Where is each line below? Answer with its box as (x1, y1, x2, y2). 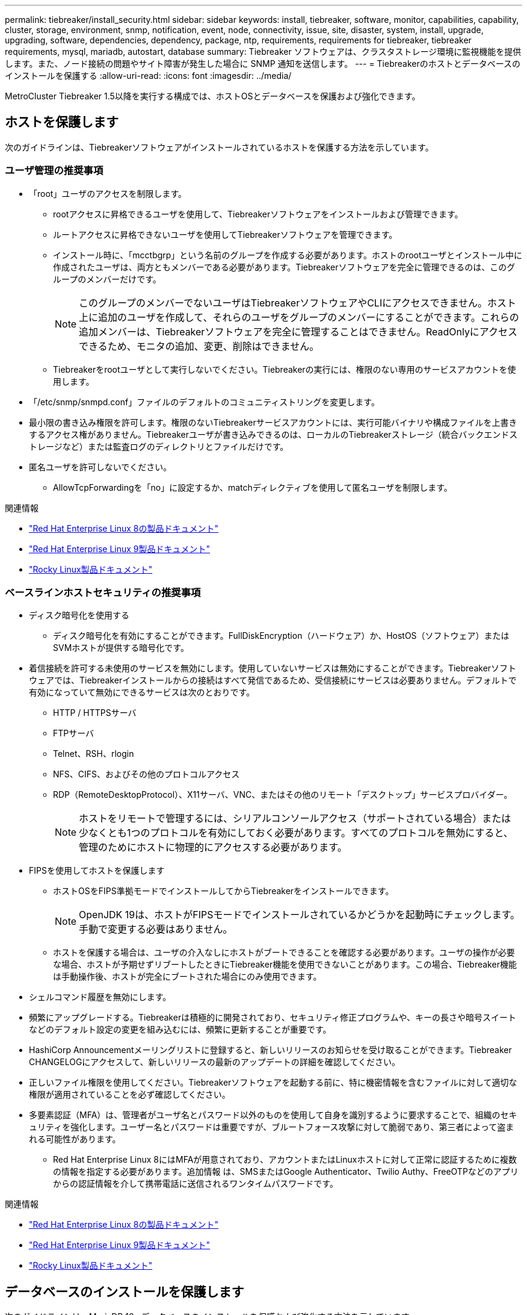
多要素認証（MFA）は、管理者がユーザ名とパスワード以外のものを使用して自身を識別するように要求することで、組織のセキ (29, 1110, 517, 1121)
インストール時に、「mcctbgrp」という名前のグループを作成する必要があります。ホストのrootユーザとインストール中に (53, 249, 522, 260)
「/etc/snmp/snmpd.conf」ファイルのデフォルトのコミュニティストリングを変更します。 (29, 396, 380, 407)
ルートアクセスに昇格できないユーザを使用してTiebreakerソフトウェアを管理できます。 (53, 229, 398, 240)
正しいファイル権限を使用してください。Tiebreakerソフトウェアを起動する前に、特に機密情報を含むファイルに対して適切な (29, 1077, 517, 1088)
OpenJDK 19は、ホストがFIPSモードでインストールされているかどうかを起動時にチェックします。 (79, 909, 520, 921)
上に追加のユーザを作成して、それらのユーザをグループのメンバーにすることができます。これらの (79, 311, 519, 323)
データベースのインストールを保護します (5, 1284, 244, 1299)
